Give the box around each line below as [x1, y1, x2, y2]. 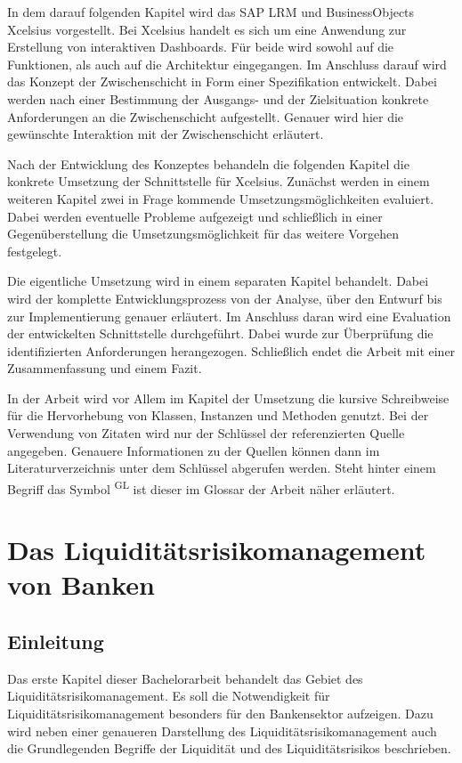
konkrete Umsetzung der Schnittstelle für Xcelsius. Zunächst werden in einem [7, 172, 430, 191]
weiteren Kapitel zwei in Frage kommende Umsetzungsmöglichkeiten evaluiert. [7, 189, 434, 207]
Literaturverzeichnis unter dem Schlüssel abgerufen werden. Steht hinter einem [7, 459, 436, 477]
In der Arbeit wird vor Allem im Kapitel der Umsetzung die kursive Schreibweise [7, 388, 450, 407]
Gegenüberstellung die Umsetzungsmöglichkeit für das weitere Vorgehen [7, 224, 399, 243]
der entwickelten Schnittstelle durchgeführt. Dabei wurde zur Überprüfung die [7, 324, 434, 343]
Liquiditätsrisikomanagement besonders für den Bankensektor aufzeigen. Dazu [7, 704, 434, 723]
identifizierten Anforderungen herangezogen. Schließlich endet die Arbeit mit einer [7, 341, 456, 360]
